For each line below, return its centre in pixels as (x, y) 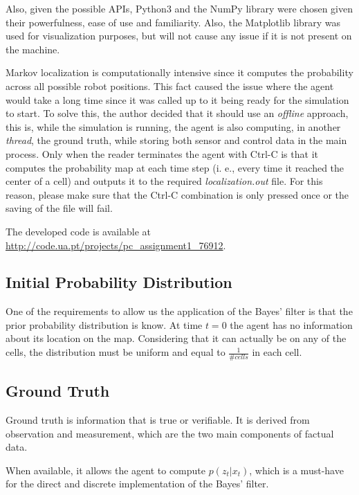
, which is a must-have (296, 470)
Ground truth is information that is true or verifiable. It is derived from (158, 420)
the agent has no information (291, 324)
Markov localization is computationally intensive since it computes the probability (179, 72)
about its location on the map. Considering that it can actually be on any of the (176, 338)
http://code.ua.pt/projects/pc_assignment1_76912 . (116, 245)
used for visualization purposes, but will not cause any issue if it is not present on (179, 36)
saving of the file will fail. (59, 208)
